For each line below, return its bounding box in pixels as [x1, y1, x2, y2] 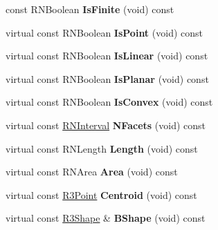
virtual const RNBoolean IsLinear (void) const [6, 48, 208, 63]
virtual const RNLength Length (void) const [6, 141, 198, 155]
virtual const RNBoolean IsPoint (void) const [6, 25, 203, 39]
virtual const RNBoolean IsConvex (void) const [6, 95, 213, 109]
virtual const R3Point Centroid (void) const [6, 187, 197, 202]
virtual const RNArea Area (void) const [6, 164, 178, 179]
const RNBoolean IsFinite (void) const [6, 2, 174, 16]
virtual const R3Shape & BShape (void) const [6, 211, 206, 225]
